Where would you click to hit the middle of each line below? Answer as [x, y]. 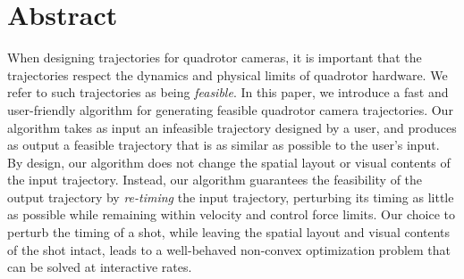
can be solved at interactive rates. [100, 267]
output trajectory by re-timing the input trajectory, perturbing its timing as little [231, 197]
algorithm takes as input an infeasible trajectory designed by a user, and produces [232, 127]
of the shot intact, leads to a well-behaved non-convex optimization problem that [229, 249]
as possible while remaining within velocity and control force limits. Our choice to [231, 214]
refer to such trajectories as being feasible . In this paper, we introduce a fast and [228, 92]
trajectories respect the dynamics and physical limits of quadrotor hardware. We [228, 74]
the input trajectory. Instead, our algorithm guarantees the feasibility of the [215, 180]
